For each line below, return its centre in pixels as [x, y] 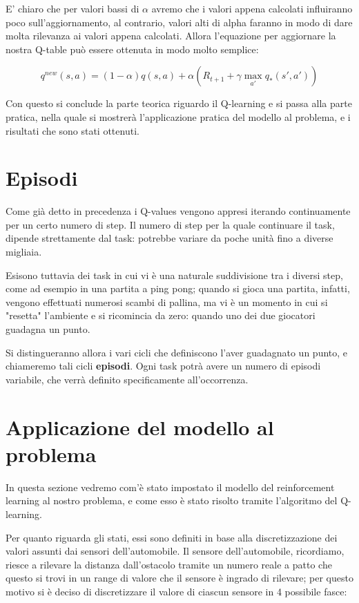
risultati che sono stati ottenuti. [72, 130]
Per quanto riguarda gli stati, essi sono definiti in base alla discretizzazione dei [172, 537]
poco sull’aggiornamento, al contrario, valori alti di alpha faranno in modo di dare [179, 22]
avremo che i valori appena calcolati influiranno [252, 8]
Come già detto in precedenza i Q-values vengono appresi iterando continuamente [178, 211]
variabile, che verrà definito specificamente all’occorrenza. [127, 379]
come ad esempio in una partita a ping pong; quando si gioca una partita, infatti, [178, 288]
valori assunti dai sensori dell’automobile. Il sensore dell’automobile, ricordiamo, [175, 551]
